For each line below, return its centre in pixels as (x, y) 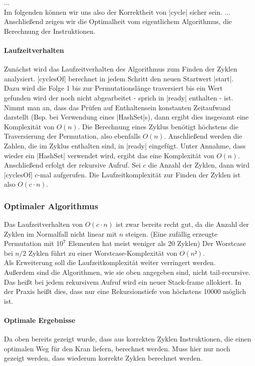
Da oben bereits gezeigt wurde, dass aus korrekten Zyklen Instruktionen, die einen (127, 339)
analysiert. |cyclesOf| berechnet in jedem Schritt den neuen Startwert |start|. (119, 78)
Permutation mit (29, 243)
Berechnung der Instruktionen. (50, 31)
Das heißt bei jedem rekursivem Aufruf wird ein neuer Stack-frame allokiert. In (123, 281)
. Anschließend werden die (203, 136)
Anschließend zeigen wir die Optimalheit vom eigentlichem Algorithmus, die (118, 21)
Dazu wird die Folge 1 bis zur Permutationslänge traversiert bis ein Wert (114, 88)
